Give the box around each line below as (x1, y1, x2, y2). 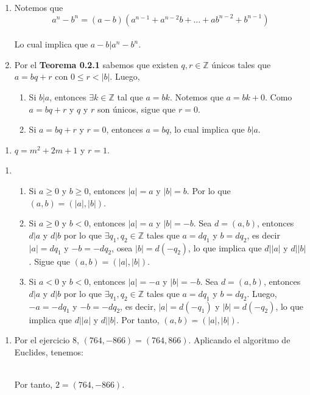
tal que (117, 90, 143, 103)
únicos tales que (211, 58, 271, 71)
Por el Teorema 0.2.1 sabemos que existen (14, 58, 178, 71)
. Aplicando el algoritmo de (188, 334, 291, 346)
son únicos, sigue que (97, 102, 176, 115)
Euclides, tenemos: (14, 345, 83, 358)
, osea (111, 241, 133, 254)
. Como (265, 90, 292, 103)
